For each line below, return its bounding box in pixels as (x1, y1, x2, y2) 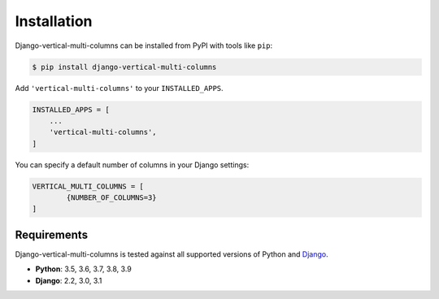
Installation (15, 12, 93, 30)
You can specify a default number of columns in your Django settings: (15, 159, 250, 170)
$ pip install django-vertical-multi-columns (32, 62, 217, 71)
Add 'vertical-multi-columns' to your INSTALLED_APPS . (15, 83, 224, 93)
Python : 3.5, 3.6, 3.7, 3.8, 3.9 (35, 264, 132, 274)
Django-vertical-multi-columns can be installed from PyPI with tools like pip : (15, 41, 272, 50)
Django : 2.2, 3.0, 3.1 (35, 275, 102, 285)
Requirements (15, 227, 89, 241)
